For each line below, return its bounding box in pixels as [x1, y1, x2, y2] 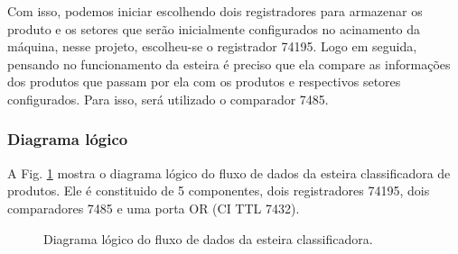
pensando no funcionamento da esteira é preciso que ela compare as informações [7, 54, 451, 73]
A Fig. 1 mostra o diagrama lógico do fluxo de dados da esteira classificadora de [7, 163, 451, 182]
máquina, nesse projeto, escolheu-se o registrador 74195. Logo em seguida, [7, 37, 417, 56]
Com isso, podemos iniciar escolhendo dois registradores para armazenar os [7, 2, 423, 20]
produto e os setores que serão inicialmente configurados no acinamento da [7, 19, 421, 38]
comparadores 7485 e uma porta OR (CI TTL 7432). [7, 198, 300, 217]
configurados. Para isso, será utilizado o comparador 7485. [7, 89, 329, 108]
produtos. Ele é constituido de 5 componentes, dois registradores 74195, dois [7, 181, 430, 200]
